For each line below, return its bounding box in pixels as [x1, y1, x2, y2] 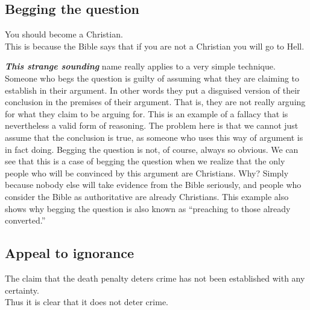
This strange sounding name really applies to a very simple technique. [5, 60, 276, 73]
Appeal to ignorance [5, 244, 134, 262]
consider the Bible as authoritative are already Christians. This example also [5, 190, 289, 202]
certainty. [5, 283, 39, 296]
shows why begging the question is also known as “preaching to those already [5, 202, 291, 215]
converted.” [5, 214, 46, 227]
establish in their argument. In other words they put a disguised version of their [5, 83, 300, 96]
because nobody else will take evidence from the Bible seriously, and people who [5, 178, 302, 191]
